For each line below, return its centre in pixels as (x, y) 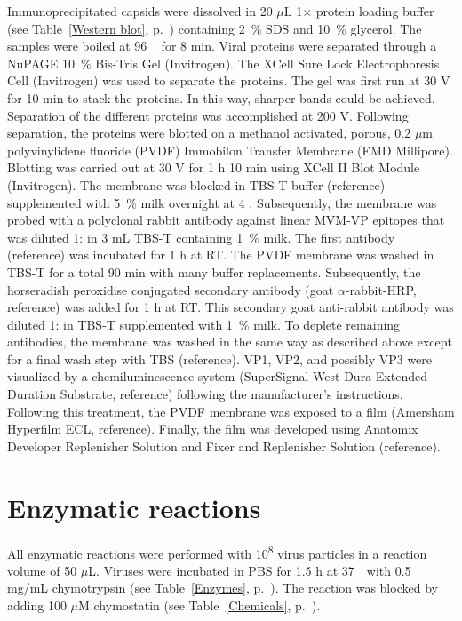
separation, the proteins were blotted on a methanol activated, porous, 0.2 (209, 133)
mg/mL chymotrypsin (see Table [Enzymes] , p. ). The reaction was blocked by (223, 588)
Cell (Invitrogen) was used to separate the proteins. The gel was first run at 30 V (229, 80)
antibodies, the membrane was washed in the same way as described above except (230, 342)
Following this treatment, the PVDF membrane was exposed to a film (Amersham (231, 411)
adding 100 (37, 605)
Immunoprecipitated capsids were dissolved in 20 (140, 11)
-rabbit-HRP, (381, 289)
